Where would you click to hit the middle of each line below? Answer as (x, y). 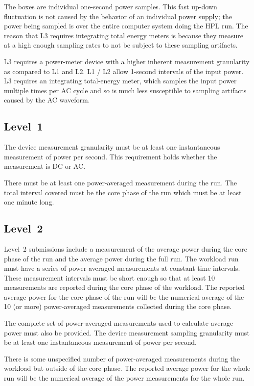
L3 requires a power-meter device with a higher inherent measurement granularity (127, 61)
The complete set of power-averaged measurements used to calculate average (119, 323)
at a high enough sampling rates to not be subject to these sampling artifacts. (121, 45)
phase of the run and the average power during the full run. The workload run (121, 258)
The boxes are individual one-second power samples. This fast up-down (111, 6)
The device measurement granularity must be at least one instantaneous (112, 147)
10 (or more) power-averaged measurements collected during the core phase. (118, 306)
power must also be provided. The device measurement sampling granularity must (127, 332)
